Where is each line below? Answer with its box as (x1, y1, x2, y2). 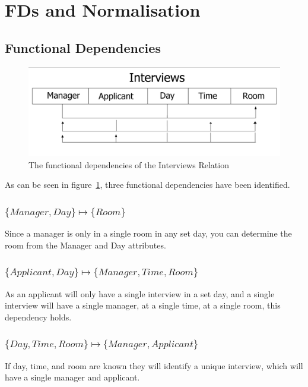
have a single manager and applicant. (5, 371, 140, 383)
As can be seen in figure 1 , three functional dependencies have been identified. (5, 178, 290, 191)
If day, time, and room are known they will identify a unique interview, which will (5, 359, 303, 372)
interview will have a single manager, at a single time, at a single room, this (5, 299, 281, 312)
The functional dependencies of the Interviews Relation (28, 158, 229, 171)
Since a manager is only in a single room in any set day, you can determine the (5, 227, 292, 240)
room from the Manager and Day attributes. (5, 238, 166, 251)
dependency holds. (5, 310, 72, 323)
